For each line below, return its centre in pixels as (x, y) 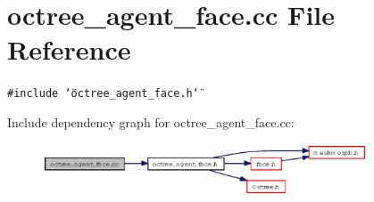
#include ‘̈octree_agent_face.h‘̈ (103, 94)
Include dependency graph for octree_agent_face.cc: (151, 121)
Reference (69, 49)
